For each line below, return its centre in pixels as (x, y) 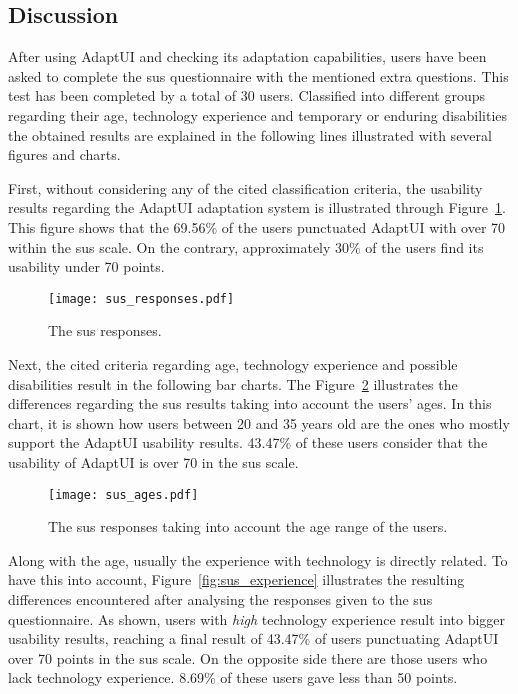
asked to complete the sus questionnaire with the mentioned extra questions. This (258, 75)
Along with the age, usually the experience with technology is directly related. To (258, 559)
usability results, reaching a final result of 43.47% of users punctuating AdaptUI (253, 638)
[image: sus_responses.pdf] (141, 298)
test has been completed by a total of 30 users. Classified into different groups (247, 95)
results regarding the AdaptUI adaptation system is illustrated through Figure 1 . (257, 207)
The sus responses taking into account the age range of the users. (248, 526)
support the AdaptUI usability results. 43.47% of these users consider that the (248, 442)
